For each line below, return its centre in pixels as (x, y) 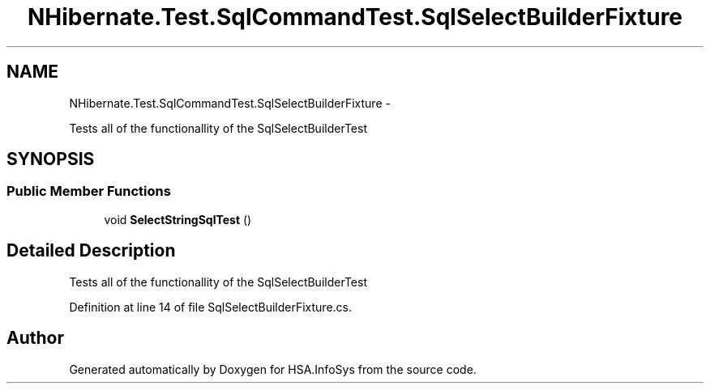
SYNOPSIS (51, 159)
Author (35, 338)
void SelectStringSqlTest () (178, 219)
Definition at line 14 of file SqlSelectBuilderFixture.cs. (210, 307)
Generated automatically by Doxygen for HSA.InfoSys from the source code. (273, 369)
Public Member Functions (89, 191)
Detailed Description (91, 251)
